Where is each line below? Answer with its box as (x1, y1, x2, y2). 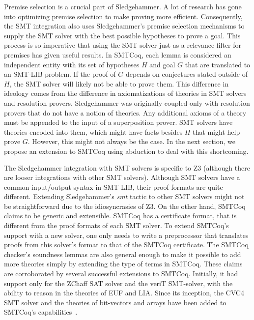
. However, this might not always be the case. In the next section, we (28, 136, 235, 146)
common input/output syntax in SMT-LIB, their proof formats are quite (4, 181, 223, 192)
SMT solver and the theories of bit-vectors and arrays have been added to (4, 297, 226, 307)
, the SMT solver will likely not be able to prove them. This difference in (9, 78, 229, 88)
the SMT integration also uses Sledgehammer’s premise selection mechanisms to (4, 21, 245, 31)
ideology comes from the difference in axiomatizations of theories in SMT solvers (4, 88, 247, 98)
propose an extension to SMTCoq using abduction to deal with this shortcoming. (4, 145, 249, 156)
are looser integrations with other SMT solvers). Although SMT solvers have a (4, 172, 240, 182)
